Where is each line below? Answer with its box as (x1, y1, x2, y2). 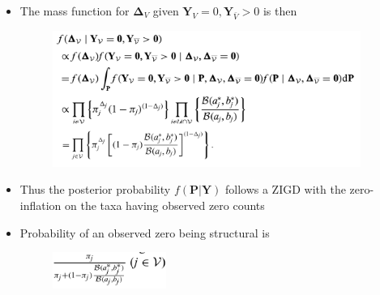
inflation (19, 197, 62, 214)
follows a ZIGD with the (224, 181, 346, 198)
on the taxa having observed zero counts (65, 197, 265, 214)
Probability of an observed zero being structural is (19, 224, 270, 241)
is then (263, 2, 297, 19)
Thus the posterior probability (19, 181, 171, 198)
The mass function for (19, 2, 130, 19)
